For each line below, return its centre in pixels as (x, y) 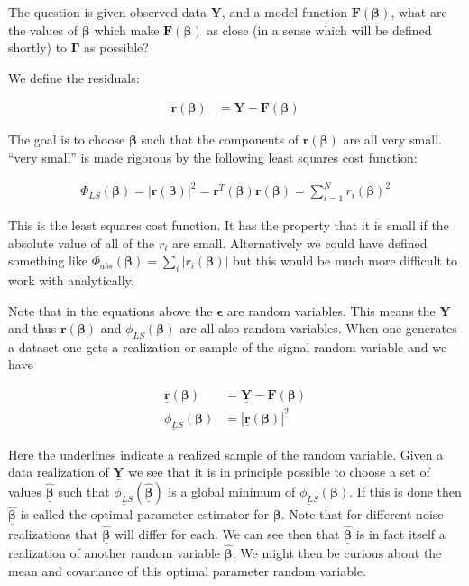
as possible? (116, 47)
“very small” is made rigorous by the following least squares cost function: (213, 157)
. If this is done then (405, 492)
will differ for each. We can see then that (227, 533)
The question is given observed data (107, 12)
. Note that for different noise (362, 514)
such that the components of (220, 140)
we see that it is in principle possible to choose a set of (279, 472)
